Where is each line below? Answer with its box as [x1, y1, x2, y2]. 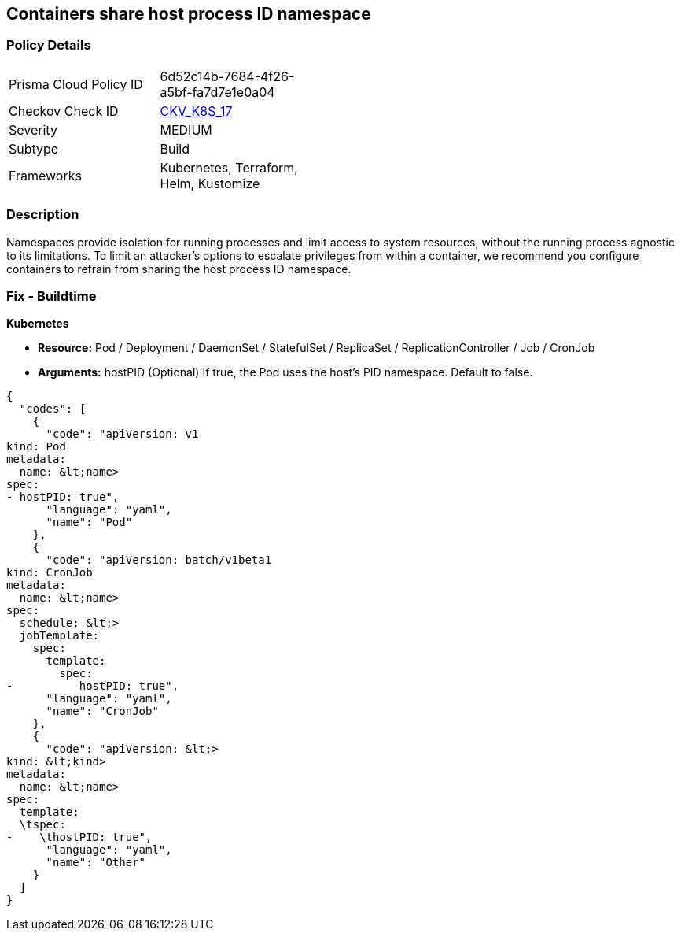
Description [6, 206, 79, 223]
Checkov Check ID [9, 102, 119, 119]
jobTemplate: [19, 629, 100, 643]
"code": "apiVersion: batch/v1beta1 [46, 554, 272, 567]
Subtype [9, 140, 59, 157]
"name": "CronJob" [46, 705, 159, 718]
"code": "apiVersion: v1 [46, 428, 199, 441]
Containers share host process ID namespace [6, 4, 371, 24]
